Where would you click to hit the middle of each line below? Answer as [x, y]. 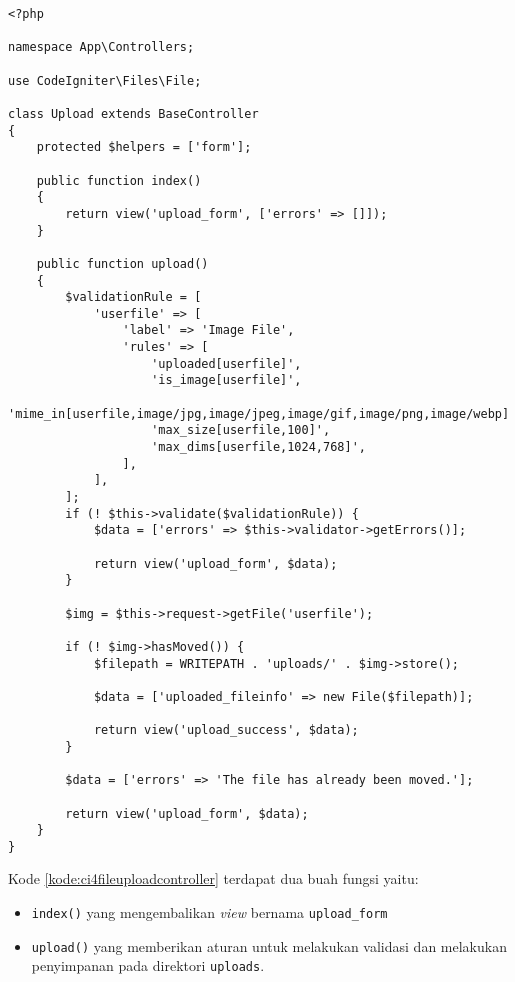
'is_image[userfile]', [226, 380]
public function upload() [122, 263]
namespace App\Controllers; [101, 47]
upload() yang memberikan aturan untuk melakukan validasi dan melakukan [269, 945]
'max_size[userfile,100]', [241, 430]
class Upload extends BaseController [133, 113]
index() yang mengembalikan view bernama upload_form [209, 912]
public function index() [119, 180]
